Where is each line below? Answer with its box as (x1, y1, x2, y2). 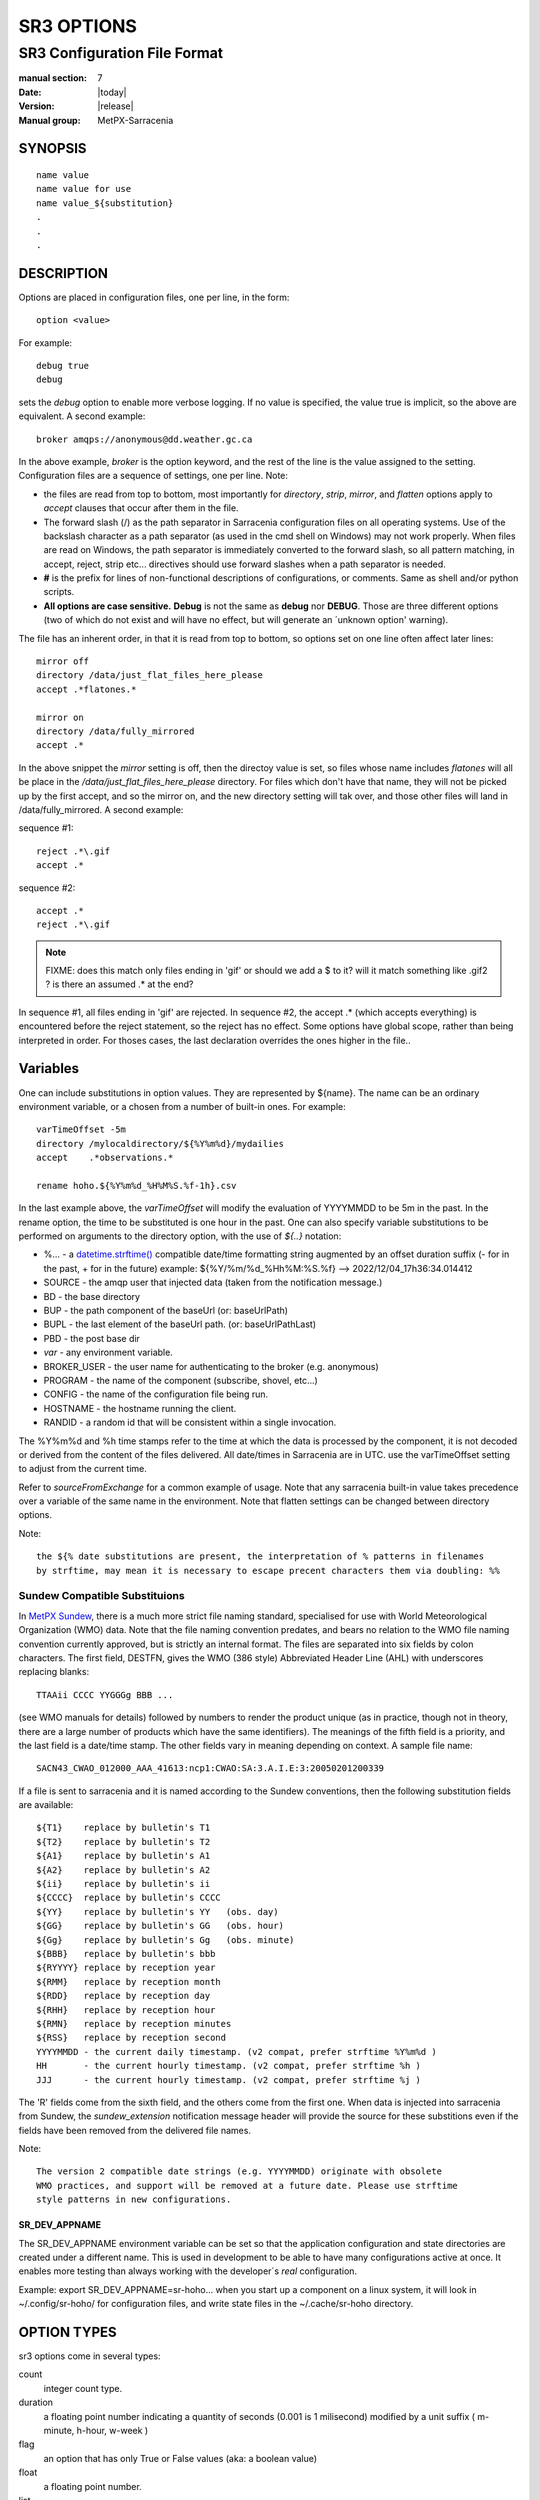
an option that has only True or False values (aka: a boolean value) (43, 2452, 318, 2464)
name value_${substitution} (36, 197, 174, 209)
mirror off (36, 656, 90, 667)
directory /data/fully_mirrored (36, 725, 195, 737)
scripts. (43, 586, 75, 598)
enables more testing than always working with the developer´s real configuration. (18, 2265, 358, 2277)
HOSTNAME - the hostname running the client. (43, 1402, 237, 1414)
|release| (97, 100, 134, 112)
